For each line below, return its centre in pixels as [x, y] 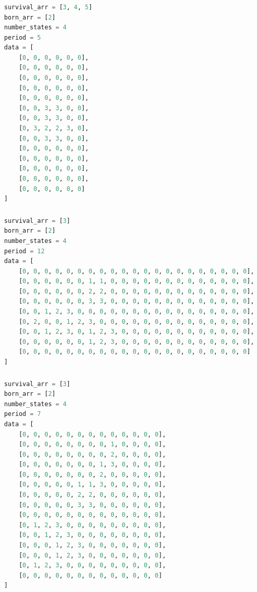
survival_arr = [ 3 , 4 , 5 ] [48, 7]
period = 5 [23, 37]
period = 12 [24, 251]
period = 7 [23, 414]
